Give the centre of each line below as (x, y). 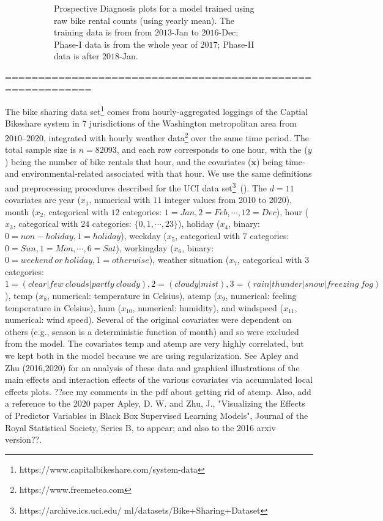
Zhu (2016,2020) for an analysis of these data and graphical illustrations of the (152, 367)
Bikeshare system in (42, 123)
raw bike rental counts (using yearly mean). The (144, 20)
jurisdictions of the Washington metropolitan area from (193, 123)
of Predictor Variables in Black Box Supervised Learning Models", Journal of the (157, 415)
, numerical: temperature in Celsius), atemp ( (132, 296)
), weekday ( (144, 236)
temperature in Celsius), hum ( (63, 307)
